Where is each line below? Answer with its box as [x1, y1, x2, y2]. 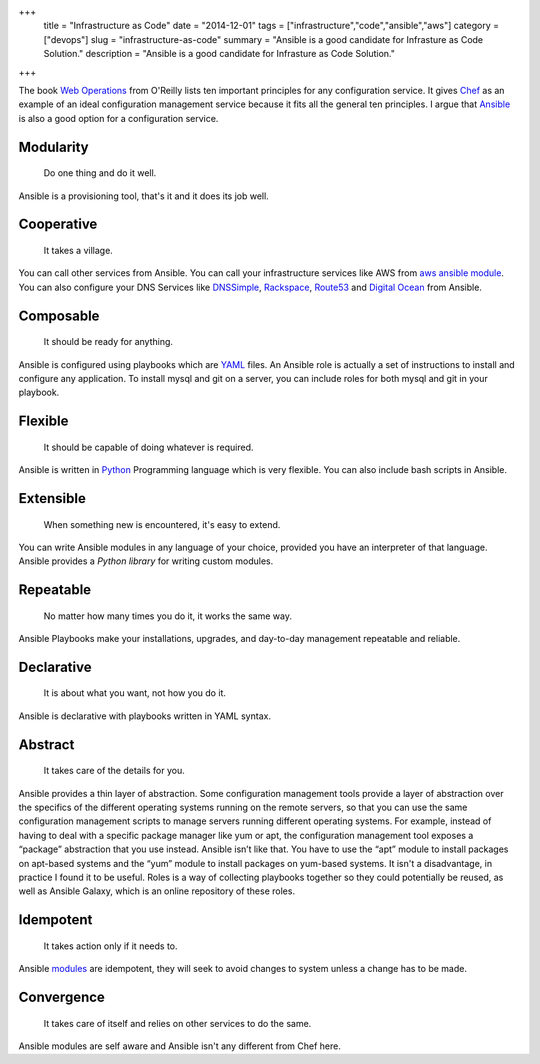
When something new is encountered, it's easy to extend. [43, 518, 281, 530]
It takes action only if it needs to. [43, 940, 178, 952]
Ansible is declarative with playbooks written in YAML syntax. [18, 710, 272, 722]
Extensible [18, 490, 87, 507]
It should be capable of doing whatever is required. [43, 441, 254, 453]
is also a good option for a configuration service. [18, 112, 219, 124]
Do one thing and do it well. [43, 167, 157, 179]
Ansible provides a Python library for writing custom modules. [18, 555, 274, 567]
